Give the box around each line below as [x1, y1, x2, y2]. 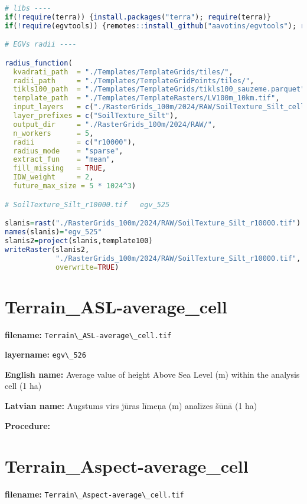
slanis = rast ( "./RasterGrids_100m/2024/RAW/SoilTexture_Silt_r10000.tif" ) [5, 219, 301, 228]
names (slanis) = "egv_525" [5, 228, 102, 236]
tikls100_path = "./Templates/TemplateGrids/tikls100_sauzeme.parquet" [13, 85, 305, 94]
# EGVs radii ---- [5, 40, 77, 49]
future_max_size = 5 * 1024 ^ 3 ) [13, 182, 136, 191]
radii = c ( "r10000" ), [13, 138, 136, 146]
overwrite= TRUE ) [55, 263, 119, 271]
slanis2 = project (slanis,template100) [5, 236, 153, 245]
